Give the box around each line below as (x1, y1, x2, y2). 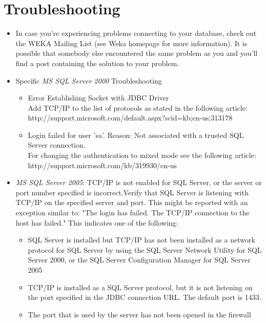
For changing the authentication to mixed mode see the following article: (28, 150, 256, 160)
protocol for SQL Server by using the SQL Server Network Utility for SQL (28, 244, 262, 255)
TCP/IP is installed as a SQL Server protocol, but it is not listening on (28, 281, 253, 292)
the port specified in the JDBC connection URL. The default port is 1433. (28, 292, 261, 302)
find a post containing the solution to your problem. (15, 57, 179, 68)
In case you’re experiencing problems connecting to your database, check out (15, 28, 257, 38)
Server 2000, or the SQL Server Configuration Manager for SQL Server (28, 254, 251, 265)
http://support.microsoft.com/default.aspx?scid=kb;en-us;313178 (28, 112, 233, 123)
